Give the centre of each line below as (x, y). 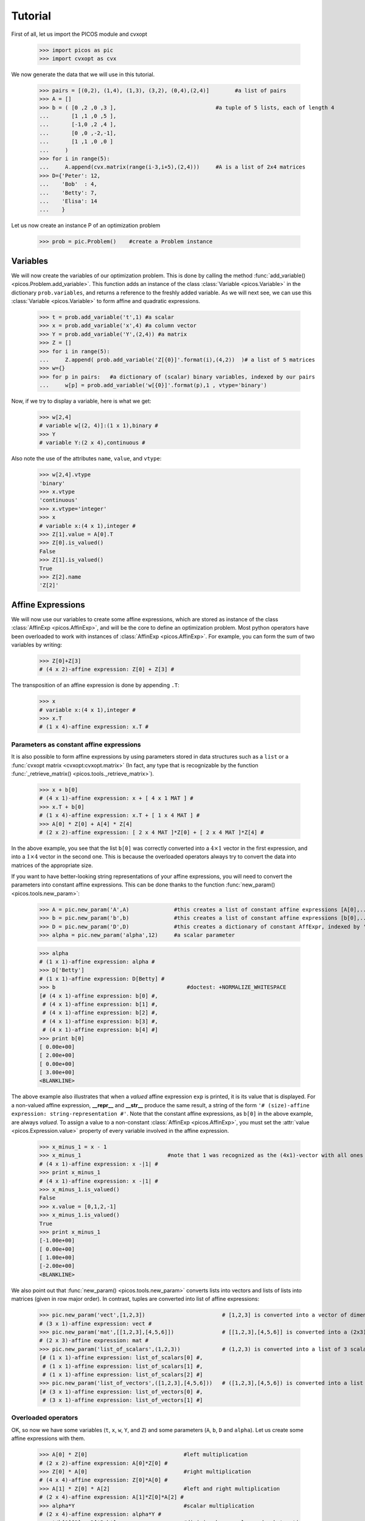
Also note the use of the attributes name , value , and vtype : (86, 459)
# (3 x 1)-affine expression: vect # (96, 1324)
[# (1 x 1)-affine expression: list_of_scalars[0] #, (121, 1358)
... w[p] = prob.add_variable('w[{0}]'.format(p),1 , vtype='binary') (153, 385)
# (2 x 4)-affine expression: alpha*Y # (100, 1514)
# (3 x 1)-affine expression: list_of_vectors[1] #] (123, 1400)
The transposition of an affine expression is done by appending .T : (95, 685)
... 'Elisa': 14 (68, 201)
